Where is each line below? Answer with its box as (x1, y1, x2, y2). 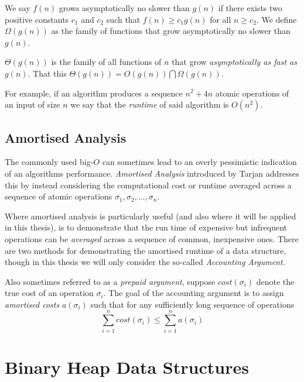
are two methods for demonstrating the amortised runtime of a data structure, (5, 244, 286, 256)
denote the (256, 275, 295, 287)
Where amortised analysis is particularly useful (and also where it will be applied (5, 209, 296, 222)
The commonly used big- (5, 156, 94, 168)
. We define (256, 13, 297, 25)
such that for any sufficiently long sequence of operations (90, 298, 295, 310)
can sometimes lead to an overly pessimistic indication (102, 156, 297, 168)
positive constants (5, 13, 69, 25)
